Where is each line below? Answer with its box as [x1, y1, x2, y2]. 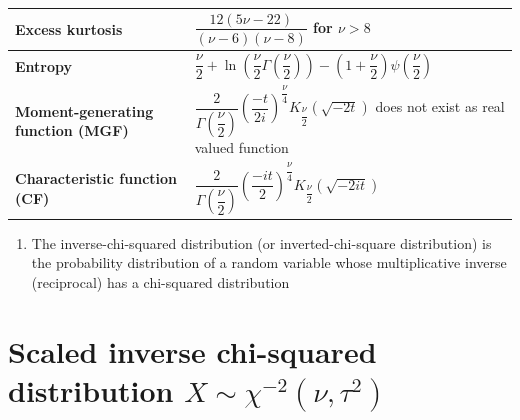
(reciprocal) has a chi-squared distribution [31, 271, 290, 292]
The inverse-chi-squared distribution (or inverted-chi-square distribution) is [31, 232, 492, 253]
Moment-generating [15, 100, 154, 121]
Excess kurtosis [15, 18, 123, 39]
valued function [194, 136, 289, 157]
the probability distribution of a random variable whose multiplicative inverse [31, 252, 507, 273]
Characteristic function [15, 168, 178, 189]
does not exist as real [375, 96, 505, 117]
